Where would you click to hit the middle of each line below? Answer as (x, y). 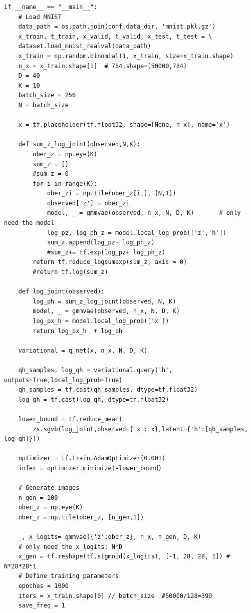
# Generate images (49, 488)
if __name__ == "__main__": (51, 7)
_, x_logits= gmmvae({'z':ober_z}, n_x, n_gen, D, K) (110, 537)
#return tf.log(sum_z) (70, 272)
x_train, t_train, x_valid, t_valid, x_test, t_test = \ (115, 36)
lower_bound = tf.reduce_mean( (70, 419)
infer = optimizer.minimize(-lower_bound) (90, 468)
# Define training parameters (69, 576)
